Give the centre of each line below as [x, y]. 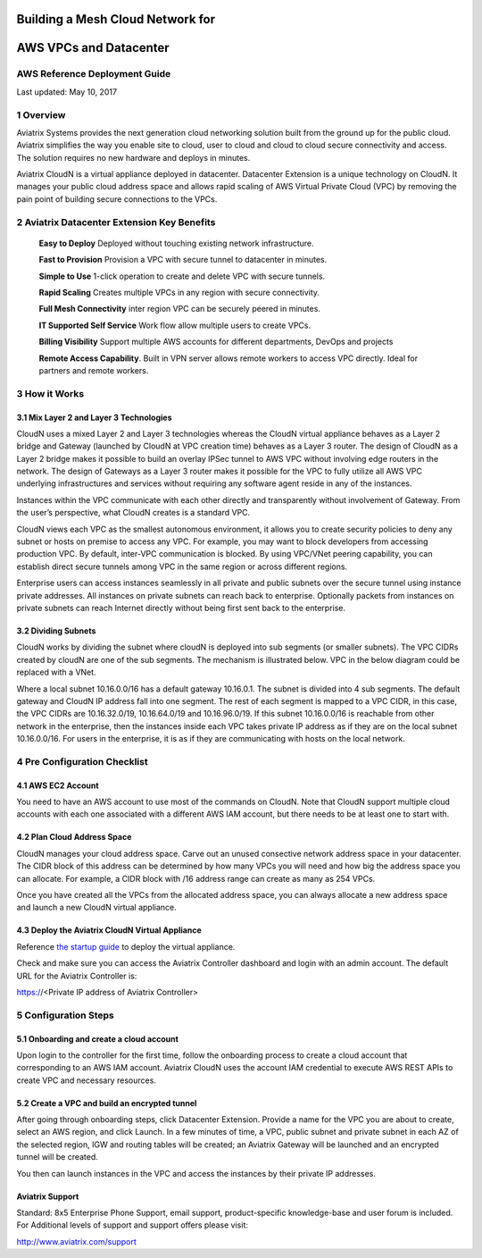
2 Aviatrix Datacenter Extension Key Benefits [116, 222]
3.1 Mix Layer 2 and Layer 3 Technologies [94, 417]
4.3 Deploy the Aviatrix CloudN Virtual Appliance [109, 930]
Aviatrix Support [48, 1196]
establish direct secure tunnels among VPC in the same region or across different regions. [182, 566]
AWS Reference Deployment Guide [94, 74]
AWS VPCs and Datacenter [93, 48]
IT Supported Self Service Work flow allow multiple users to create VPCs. [175, 325]
